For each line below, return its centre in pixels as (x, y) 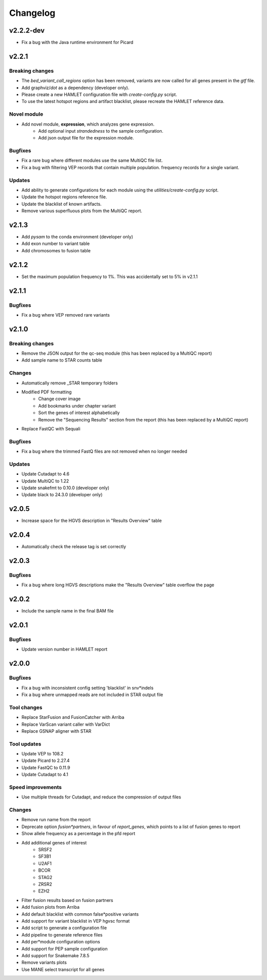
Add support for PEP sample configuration (65, 949)
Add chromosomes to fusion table (56, 250)
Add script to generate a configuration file (64, 928)
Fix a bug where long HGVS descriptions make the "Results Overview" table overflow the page (118, 585)
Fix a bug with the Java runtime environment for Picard (77, 43)
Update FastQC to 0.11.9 (46, 767)
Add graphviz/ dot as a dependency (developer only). (75, 88)
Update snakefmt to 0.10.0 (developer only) (66, 488)
